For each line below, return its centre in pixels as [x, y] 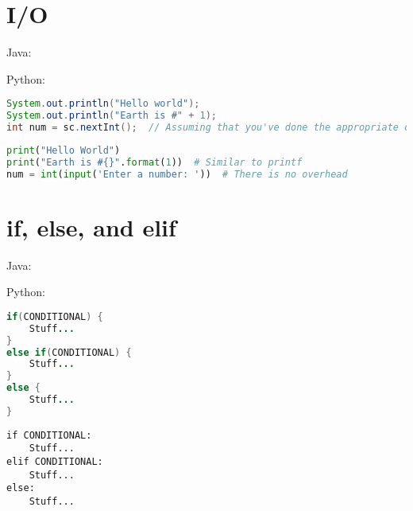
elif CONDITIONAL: [55, 462]
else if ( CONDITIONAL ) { [69, 352]
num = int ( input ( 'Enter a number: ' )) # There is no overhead [177, 174]
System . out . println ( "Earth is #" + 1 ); [112, 116]
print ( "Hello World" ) [64, 150]
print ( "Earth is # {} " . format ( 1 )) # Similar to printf [154, 162]
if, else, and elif [91, 226]
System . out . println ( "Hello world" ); [103, 104]
